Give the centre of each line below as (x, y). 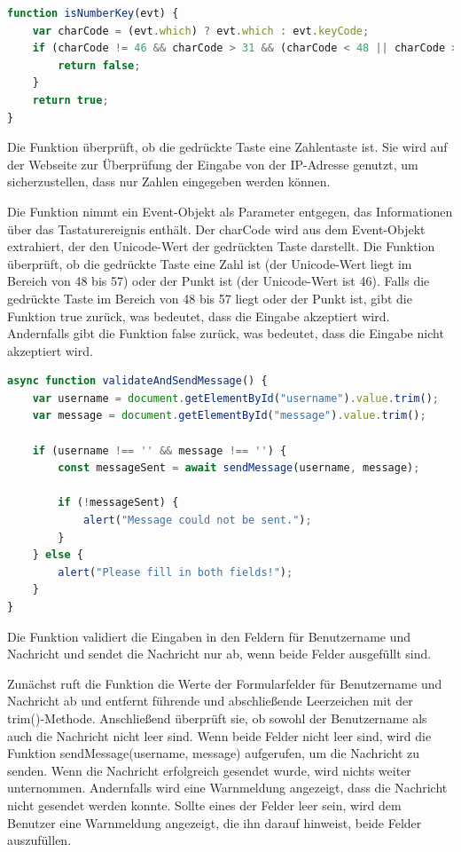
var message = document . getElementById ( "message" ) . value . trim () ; (229, 416)
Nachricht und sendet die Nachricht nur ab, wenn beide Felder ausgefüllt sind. (219, 654)
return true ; (70, 100)
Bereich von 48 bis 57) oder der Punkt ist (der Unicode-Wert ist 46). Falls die (219, 281)
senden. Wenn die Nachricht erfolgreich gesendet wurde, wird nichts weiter (209, 770)
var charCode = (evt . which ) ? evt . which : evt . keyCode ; (201, 31)
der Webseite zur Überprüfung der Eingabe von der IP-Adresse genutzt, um (213, 164)
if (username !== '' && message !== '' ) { (160, 450)
